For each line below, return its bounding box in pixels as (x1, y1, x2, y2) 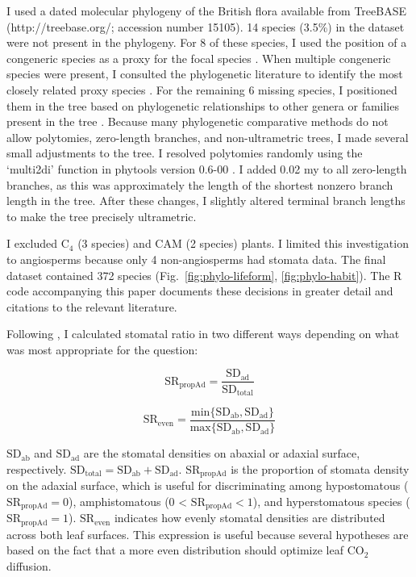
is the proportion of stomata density (231, 460, 410, 477)
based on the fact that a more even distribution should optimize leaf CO (6, 541, 364, 558)
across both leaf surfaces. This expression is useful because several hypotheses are (6, 525, 409, 542)
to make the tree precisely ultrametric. (6, 207, 197, 224)
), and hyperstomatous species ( (252, 492, 410, 509)
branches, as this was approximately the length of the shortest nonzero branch (6, 176, 393, 193)
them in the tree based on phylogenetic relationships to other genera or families (6, 97, 399, 114)
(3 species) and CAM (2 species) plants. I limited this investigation (77, 235, 409, 252)
